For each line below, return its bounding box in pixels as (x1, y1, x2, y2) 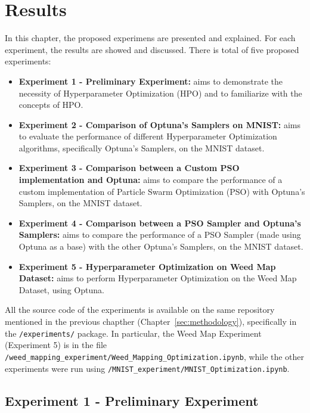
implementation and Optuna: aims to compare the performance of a (18, 173, 283, 186)
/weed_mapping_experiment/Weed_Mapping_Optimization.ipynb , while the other (5, 350, 305, 362)
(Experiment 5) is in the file (5, 339, 107, 351)
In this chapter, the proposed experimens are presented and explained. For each (5, 32, 296, 44)
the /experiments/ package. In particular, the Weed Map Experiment (5, 327, 262, 339)
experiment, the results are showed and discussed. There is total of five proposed (5, 43, 299, 55)
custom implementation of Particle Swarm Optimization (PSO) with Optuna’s (18, 185, 305, 197)
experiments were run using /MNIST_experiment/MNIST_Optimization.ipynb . (5, 362, 290, 374)
